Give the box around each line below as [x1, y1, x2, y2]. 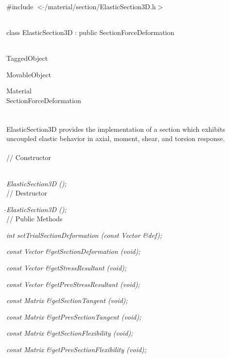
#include [6, 1, 34, 11]
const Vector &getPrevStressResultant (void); [6, 279, 140, 289]
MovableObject [6, 69, 52, 79]
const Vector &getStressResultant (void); [6, 263, 127, 273]
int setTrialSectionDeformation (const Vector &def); [6, 230, 162, 240]
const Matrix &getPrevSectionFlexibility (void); [6, 344, 146, 355]
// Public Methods [6, 214, 63, 224]
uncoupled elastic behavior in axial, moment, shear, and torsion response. [6, 133, 225, 143]
